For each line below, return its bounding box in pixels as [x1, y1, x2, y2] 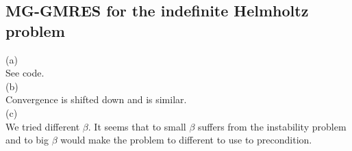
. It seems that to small [88, 119, 186, 133]
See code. [5, 66, 45, 80]
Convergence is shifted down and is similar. [5, 92, 187, 107]
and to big [5, 133, 49, 147]
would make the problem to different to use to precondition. [60, 133, 312, 147]
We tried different [5, 119, 80, 133]
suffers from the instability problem [197, 119, 347, 133]
